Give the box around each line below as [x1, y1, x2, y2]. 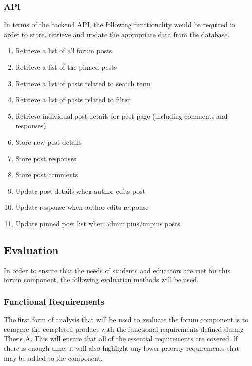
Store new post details [15, 136, 82, 146]
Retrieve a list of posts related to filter [15, 94, 130, 105]
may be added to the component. [4, 352, 103, 363]
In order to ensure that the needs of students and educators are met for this [4, 265, 231, 275]
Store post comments [15, 169, 78, 180]
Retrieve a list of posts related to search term [15, 78, 151, 88]
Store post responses [15, 153, 76, 163]
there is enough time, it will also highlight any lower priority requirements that [4, 343, 239, 353]
